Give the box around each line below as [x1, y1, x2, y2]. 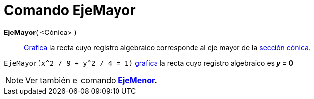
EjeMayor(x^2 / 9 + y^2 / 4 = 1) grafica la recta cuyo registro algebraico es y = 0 [4, 58, 293, 67]
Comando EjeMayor [4, 2, 136, 19]
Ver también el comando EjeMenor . [25, 75, 157, 85]
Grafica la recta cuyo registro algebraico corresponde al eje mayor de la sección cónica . [24, 43, 311, 52]
